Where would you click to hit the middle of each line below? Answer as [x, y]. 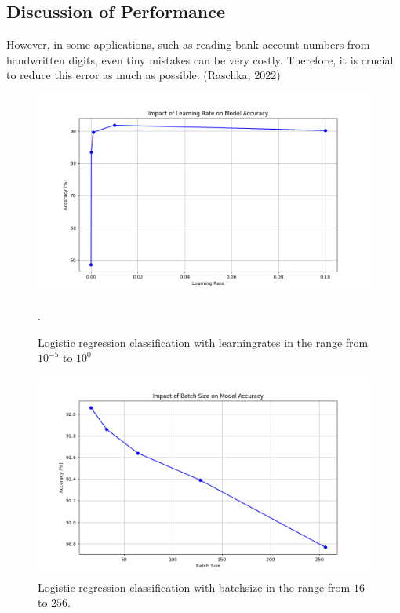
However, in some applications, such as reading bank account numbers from [188, 44]
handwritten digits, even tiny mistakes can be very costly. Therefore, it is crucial [200, 59]
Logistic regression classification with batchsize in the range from [194, 587]
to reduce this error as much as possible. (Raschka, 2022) [144, 75]
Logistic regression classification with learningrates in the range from [203, 342]
